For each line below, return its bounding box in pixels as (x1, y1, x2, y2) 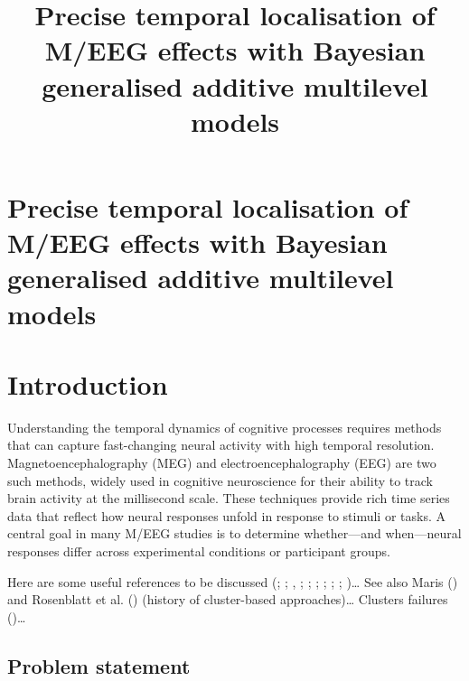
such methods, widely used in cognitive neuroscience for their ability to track (7, 471, 434, 490)
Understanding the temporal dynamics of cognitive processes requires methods (7, 417, 442, 436)
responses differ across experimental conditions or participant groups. (7, 541, 390, 560)
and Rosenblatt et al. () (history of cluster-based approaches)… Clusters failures (7, 590, 448, 609)
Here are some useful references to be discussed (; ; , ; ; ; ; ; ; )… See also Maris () (7, 572, 458, 591)
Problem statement (7, 651, 191, 679)
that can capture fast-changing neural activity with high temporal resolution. (7, 435, 435, 454)
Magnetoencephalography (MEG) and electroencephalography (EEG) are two (7, 453, 436, 471)
